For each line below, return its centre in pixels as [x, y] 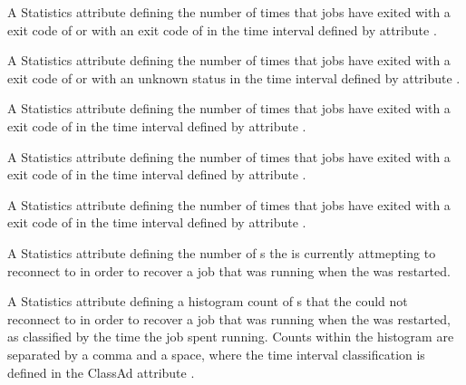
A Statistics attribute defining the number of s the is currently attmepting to [222, 252]
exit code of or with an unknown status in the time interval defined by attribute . [234, 77]
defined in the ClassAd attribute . [101, 372]
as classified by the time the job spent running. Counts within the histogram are [231, 337]
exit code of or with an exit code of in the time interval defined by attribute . [222, 29]
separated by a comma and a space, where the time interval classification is [216, 354]
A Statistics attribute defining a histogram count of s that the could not [208, 301]
